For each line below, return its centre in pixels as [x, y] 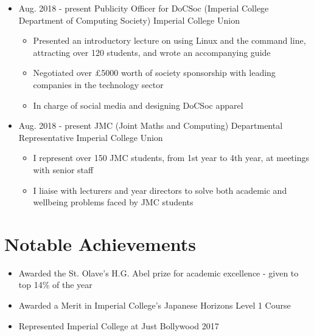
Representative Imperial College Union [91, 137]
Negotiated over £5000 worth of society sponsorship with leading [154, 73]
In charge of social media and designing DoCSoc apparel [138, 105]
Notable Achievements [100, 243]
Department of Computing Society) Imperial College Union [129, 20]
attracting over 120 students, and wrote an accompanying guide [152, 52]
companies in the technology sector [98, 84]
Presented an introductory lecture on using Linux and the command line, [169, 40]
